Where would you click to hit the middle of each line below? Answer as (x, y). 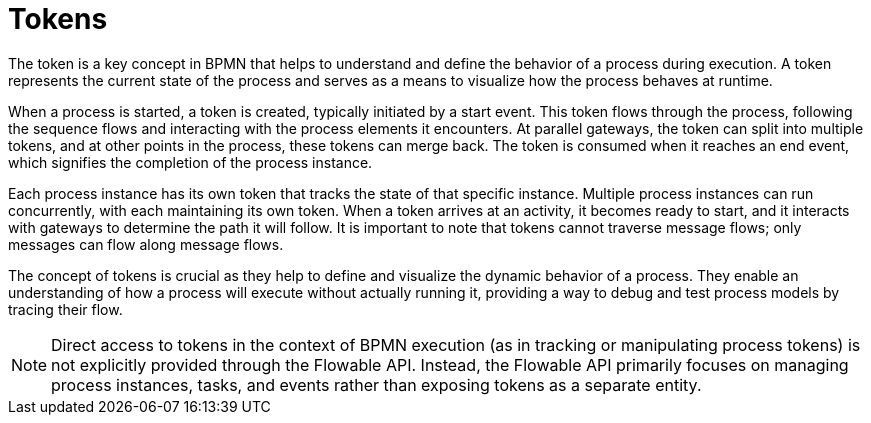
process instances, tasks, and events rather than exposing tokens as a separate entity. (376, 384)
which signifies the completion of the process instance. (190, 162)
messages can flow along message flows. (146, 244)
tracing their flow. (65, 309)
